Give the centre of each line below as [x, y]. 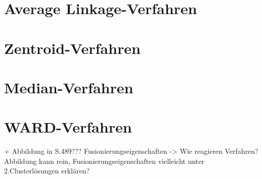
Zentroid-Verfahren [72, 48]
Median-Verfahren [69, 87]
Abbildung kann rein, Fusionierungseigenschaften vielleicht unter [104, 161]
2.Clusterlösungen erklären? [47, 171]
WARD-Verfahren [68, 127]
